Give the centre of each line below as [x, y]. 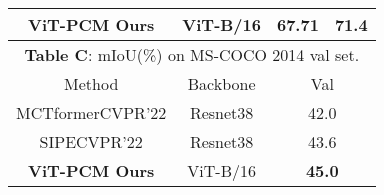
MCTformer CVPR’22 [91, 112]
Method [91, 83]
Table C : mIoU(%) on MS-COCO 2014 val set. [192, 54]
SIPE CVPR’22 [91, 141]
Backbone [221, 83]
